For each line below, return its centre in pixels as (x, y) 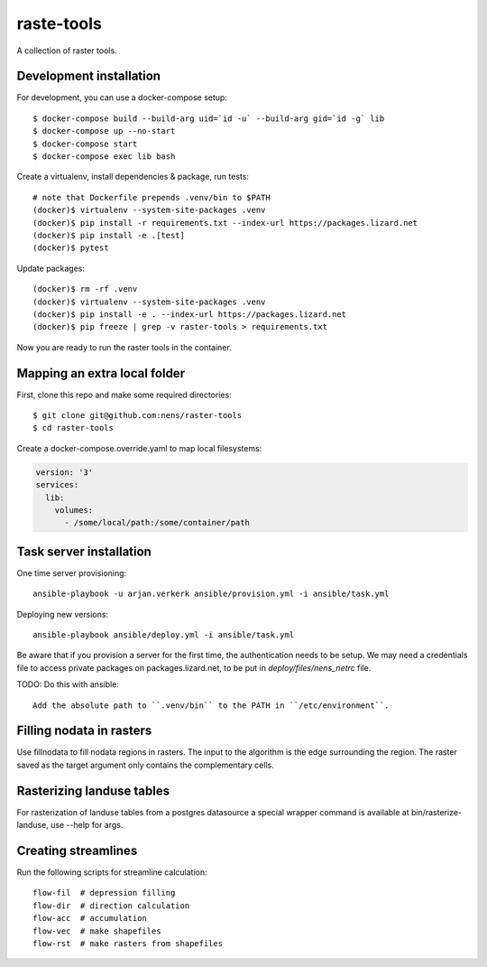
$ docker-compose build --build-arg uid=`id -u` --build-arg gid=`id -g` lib (209, 118)
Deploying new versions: (62, 614)
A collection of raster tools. (67, 51)
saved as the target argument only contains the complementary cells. (145, 765)
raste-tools (60, 23)
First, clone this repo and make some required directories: (124, 395)
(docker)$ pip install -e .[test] (109, 235)
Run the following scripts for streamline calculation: (112, 872)
